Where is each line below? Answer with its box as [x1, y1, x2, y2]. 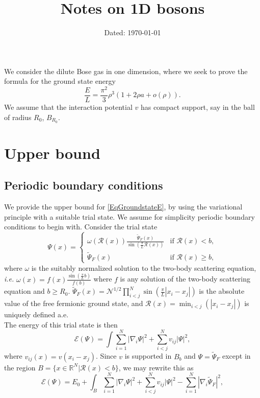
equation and [4, 286, 45, 296]
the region [4, 362, 36, 372]
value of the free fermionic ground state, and [4, 298, 143, 309]
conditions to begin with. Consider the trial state [4, 221, 158, 232]
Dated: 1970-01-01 [104, 27, 161, 38]
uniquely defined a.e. [4, 309, 69, 320]
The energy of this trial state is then [4, 319, 118, 330]
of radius [4, 111, 32, 122]
